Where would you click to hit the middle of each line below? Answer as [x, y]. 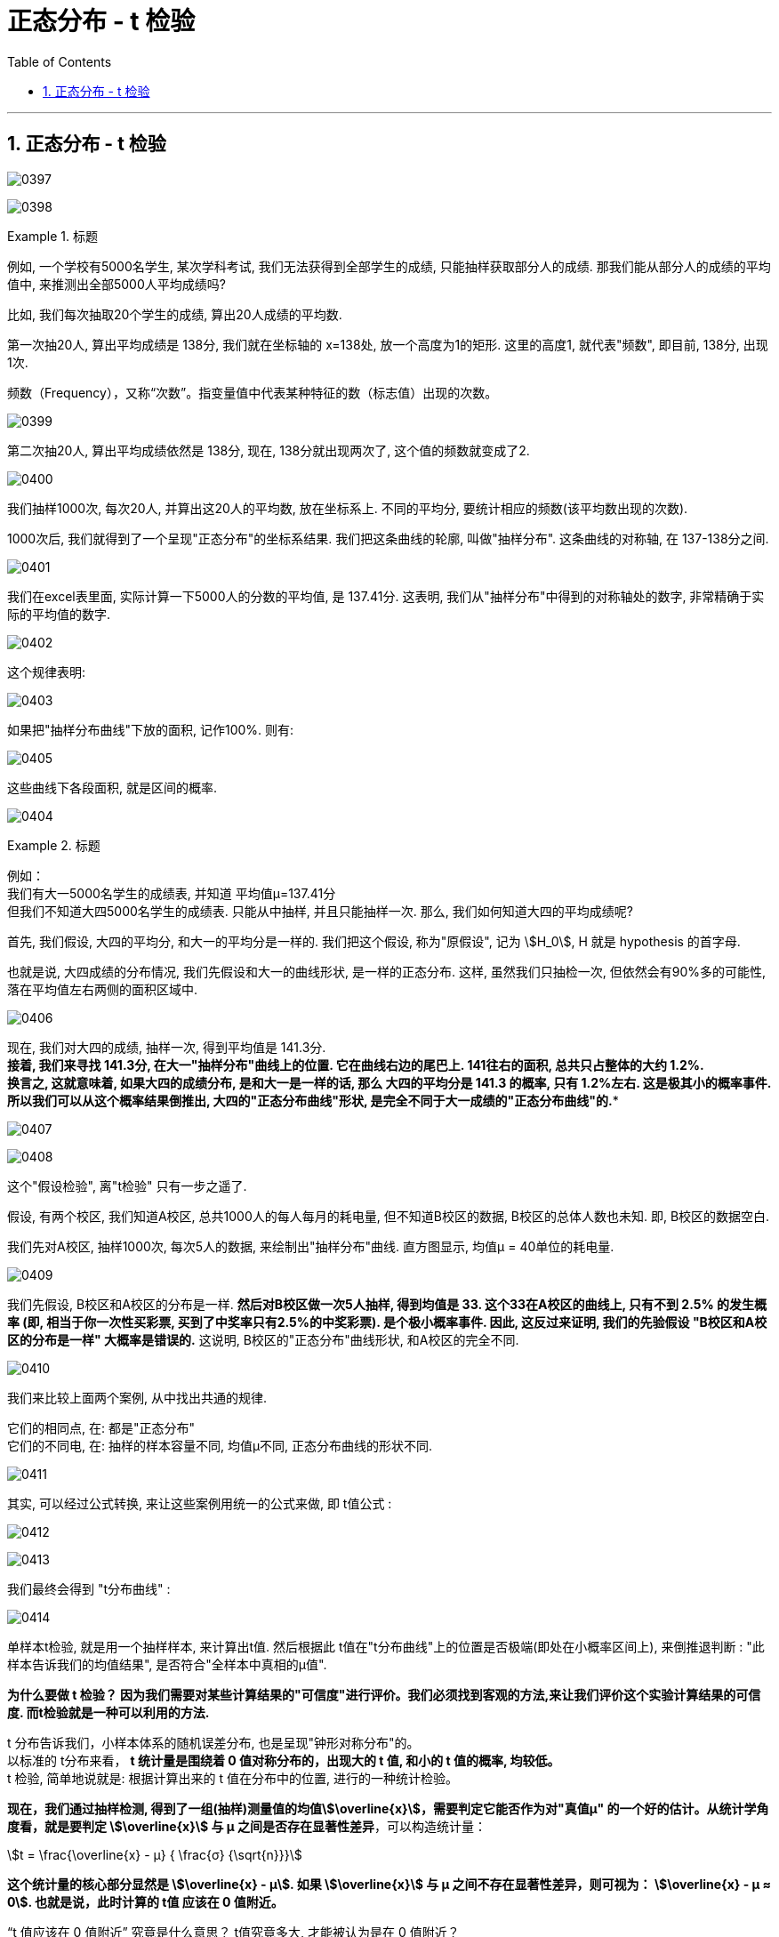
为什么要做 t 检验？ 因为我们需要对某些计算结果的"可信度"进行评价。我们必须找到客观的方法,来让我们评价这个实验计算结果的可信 [384, 1694]
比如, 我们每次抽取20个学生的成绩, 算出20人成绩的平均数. [175, 314]
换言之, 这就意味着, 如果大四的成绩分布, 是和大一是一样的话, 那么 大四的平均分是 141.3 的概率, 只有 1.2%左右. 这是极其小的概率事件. [389, 1082]
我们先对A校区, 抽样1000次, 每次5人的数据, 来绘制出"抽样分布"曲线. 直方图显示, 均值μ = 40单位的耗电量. [311, 1246]
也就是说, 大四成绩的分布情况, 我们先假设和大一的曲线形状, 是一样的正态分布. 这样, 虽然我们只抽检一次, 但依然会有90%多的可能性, [387, 971]
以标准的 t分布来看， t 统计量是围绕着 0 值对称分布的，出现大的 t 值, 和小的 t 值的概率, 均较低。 [284, 1760]
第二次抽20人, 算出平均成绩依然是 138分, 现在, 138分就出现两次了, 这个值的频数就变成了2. [269, 450]
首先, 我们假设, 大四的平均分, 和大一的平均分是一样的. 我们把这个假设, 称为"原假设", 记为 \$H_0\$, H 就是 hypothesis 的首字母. [374, 941]
